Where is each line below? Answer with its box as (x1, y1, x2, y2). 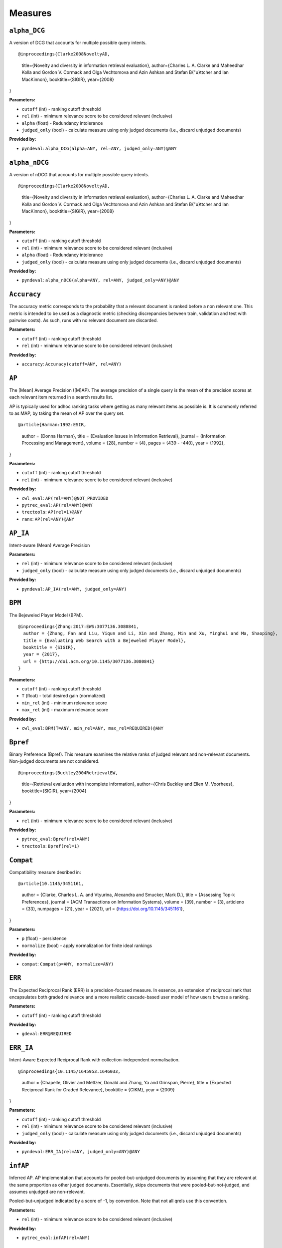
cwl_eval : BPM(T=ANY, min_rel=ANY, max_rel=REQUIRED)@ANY (21, 725, 164, 731)
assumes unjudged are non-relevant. (9, 1189, 85, 1195)
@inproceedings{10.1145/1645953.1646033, (18, 1068, 121, 1074)
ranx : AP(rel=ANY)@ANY (21, 516, 75, 522)
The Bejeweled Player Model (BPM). (9, 612, 83, 618)
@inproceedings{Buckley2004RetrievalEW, (18, 770, 118, 776)
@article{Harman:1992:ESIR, (18, 422, 87, 428)
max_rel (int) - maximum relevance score (21, 707, 109, 713)
